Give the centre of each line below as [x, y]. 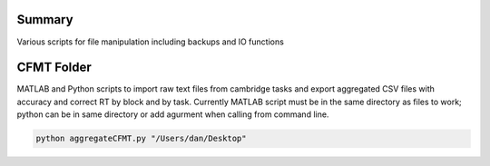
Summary [45, 20]
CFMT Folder [54, 68]
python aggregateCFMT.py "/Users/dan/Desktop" [141, 139]
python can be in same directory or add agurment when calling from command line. [173, 114]
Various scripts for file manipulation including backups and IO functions [151, 42]
